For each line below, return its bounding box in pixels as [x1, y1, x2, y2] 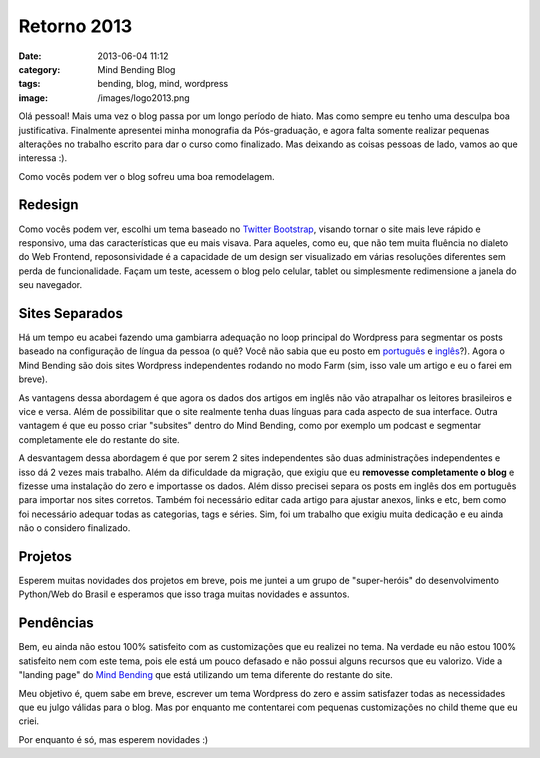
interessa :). [18, 152, 68, 164]
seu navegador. [18, 279, 83, 291]
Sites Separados [18, 305, 124, 322]
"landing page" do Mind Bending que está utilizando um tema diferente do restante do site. [18, 669, 394, 681]
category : [18, 63, 61, 75]
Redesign [18, 196, 79, 214]
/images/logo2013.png [97, 91, 190, 104]
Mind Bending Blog [97, 63, 176, 75]
